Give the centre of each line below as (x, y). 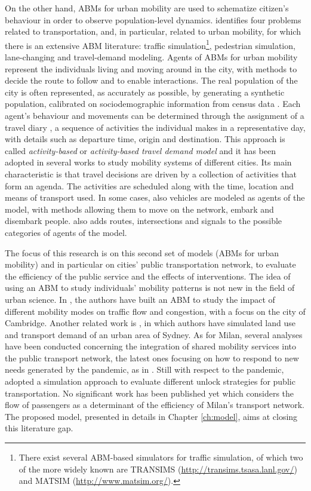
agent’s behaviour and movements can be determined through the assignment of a (155, 115)
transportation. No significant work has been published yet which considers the (150, 393)
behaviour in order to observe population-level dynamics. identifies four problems (153, 19)
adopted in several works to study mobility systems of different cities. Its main (148, 162)
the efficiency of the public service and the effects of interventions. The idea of (148, 276)
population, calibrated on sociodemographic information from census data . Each (153, 104)
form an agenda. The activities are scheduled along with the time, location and (150, 185)
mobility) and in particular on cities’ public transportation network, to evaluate (150, 264)
